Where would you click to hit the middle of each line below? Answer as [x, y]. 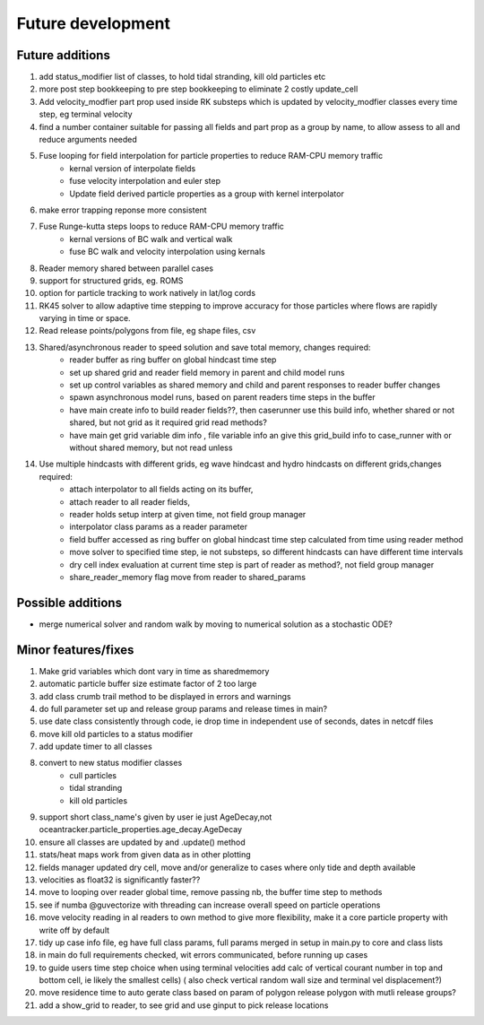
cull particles [93, 775]
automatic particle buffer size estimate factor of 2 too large [148, 684]
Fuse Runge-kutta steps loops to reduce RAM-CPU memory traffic [161, 226]
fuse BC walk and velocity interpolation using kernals [168, 252]
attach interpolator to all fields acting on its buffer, [161, 490]
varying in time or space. [85, 318]
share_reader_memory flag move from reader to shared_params [188, 577]
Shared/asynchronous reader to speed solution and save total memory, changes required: [205, 347]
